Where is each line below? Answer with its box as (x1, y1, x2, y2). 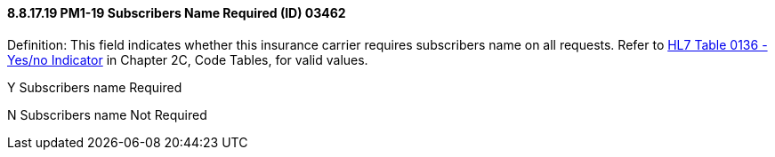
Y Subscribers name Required (7, 79, 182, 95)
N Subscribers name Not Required (7, 106, 207, 122)
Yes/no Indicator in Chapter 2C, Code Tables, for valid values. (7, 51, 368, 67)
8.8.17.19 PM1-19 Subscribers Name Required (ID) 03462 (7, 5, 346, 20)
